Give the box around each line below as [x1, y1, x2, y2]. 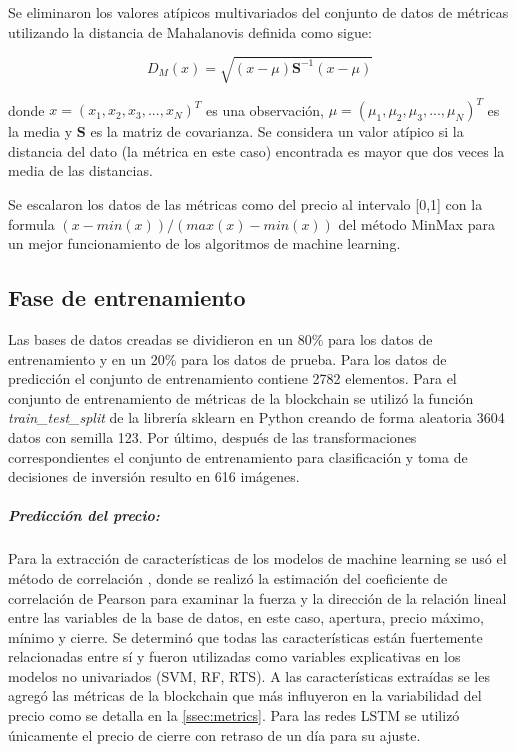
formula [8, 213, 55, 234]
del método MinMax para [338, 213, 495, 234]
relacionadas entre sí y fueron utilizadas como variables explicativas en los [8, 646, 461, 667]
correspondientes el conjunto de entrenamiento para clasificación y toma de [8, 446, 468, 467]
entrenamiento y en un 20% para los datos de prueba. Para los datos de [8, 348, 447, 369]
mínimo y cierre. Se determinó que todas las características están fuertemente [8, 626, 483, 647]
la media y [8, 121, 73, 142]
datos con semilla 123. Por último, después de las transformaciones [8, 426, 417, 447]
